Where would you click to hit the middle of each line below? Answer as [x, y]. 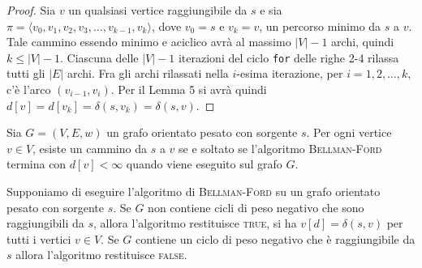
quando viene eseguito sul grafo [204, 164]
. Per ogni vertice [349, 132]
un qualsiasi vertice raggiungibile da [158, 10]
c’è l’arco [29, 89]
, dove [166, 26]
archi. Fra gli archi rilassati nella [148, 73]
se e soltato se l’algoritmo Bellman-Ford [280, 148]
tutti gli [26, 73]
